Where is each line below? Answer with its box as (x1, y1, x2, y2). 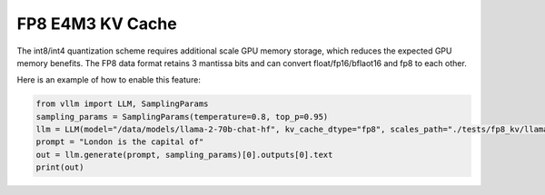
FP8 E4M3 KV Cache (16, 14, 177, 34)
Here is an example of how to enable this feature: (16, 74, 202, 85)
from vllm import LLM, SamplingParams (35, 99, 209, 109)
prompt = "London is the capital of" (35, 137, 204, 147)
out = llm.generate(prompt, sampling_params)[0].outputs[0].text (35, 150, 333, 160)
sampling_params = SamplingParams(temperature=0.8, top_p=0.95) (35, 112, 329, 122)
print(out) (35, 162, 84, 172)
